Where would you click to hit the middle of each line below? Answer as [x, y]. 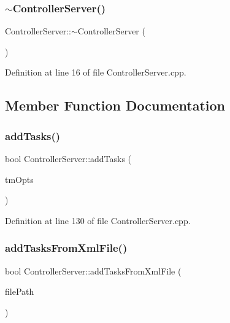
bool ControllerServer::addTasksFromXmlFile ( [93, 270]
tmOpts [19, 179]
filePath [20, 291]
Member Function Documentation [115, 105]
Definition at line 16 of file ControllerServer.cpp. [96, 72]
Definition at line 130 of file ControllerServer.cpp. [98, 220]
